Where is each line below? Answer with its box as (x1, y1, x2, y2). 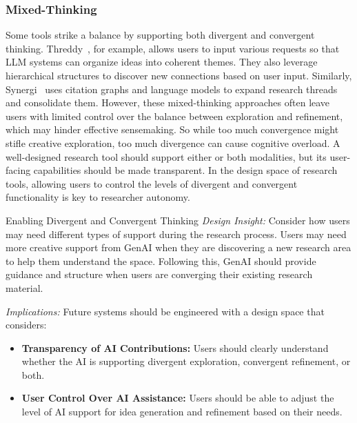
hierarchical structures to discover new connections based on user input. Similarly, (6, 68, 352, 82)
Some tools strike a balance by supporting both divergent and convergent (6, 28, 315, 42)
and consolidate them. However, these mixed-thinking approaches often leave (6, 95, 330, 110)
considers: (6, 317, 47, 332)
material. (6, 280, 43, 295)
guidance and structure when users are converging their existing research (6, 267, 313, 282)
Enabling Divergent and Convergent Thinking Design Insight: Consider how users (6, 213, 350, 227)
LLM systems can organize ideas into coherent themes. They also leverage (6, 55, 318, 69)
